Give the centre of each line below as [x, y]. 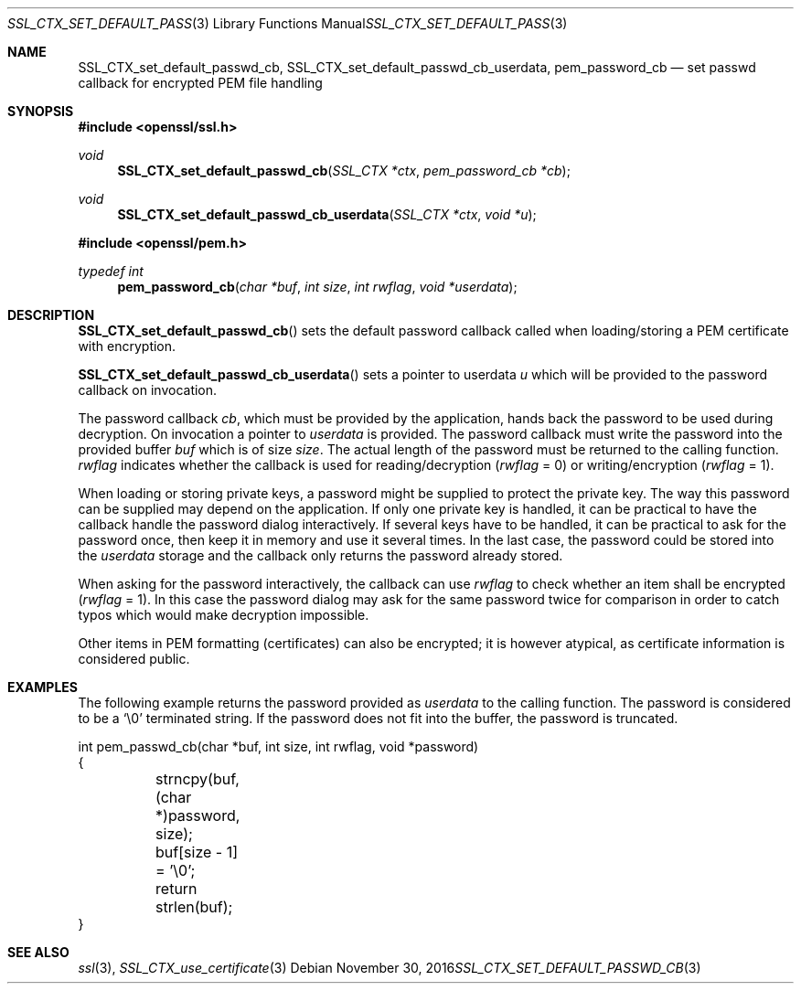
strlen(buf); [194, 907]
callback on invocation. [148, 390]
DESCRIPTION [51, 315]
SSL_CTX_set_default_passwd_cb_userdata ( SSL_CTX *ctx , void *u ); [327, 214]
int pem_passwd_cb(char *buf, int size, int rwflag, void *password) [278, 746]
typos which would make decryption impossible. [224, 615]
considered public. [134, 659]
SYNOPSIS [41, 111]
